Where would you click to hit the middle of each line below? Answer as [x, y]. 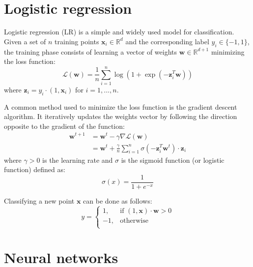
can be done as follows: [118, 200]
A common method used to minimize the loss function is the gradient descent [121, 106]
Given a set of [25, 41]
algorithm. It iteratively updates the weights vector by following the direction [121, 116]
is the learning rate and [78, 160]
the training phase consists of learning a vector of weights [91, 51]
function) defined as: [35, 169]
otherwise [134, 221]
